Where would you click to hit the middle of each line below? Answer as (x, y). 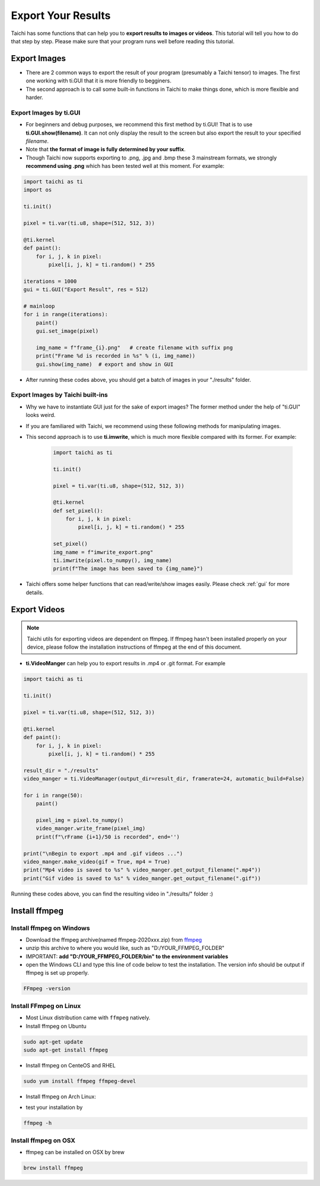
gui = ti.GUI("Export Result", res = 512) (86, 290)
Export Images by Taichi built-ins (60, 395)
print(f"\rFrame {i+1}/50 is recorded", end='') (108, 837)
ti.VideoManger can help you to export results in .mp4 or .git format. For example (126, 664)
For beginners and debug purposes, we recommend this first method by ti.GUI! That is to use (139, 125)
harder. (35, 97)
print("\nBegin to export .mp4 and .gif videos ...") (103, 853)
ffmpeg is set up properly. (57, 973)
